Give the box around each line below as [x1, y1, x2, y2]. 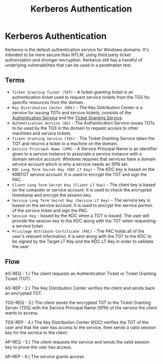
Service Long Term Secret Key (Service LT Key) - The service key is [12, 197, 150, 203]
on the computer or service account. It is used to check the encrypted [12, 187, 152, 192]
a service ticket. [12, 223, 44, 229]
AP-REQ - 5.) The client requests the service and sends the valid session [5, 339, 150, 345]
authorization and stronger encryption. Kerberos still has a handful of [5, 57, 143, 63]
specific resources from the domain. [12, 99, 85, 105]
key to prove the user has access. [5, 344, 73, 350]
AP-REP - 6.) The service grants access [5, 353, 84, 359]
